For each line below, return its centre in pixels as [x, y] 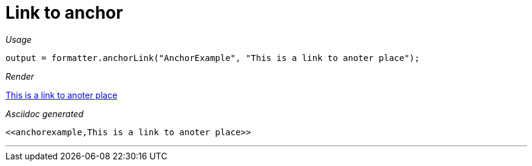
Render [20, 76]
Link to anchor [64, 13]
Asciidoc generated [45, 113]
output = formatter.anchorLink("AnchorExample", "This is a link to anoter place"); [213, 58]
